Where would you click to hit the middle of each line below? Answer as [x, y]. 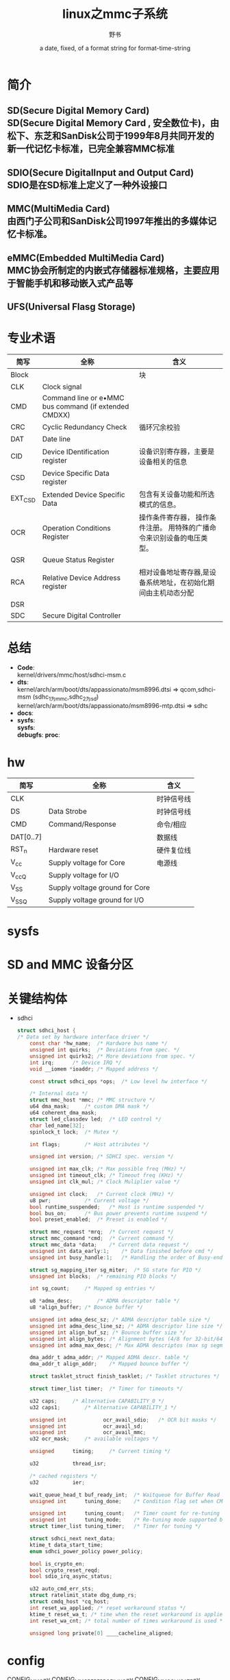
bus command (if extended [86, 406]
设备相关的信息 [163, 461]
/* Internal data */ [59, 1094]
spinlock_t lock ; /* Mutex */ [74, 1132]
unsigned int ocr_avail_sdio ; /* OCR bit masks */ [123, 1420]
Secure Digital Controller [81, 616]
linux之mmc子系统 [115, 14]
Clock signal [62, 387]
